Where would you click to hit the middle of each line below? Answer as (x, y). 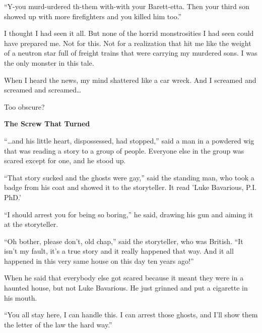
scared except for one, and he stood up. (65, 160)
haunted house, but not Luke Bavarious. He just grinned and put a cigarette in (126, 288)
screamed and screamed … (43, 90)
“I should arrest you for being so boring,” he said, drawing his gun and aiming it (129, 214)
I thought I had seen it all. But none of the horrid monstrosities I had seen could (129, 33)
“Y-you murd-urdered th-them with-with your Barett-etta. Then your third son (127, 6)
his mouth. (21, 297)
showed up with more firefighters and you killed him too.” (93, 16)
